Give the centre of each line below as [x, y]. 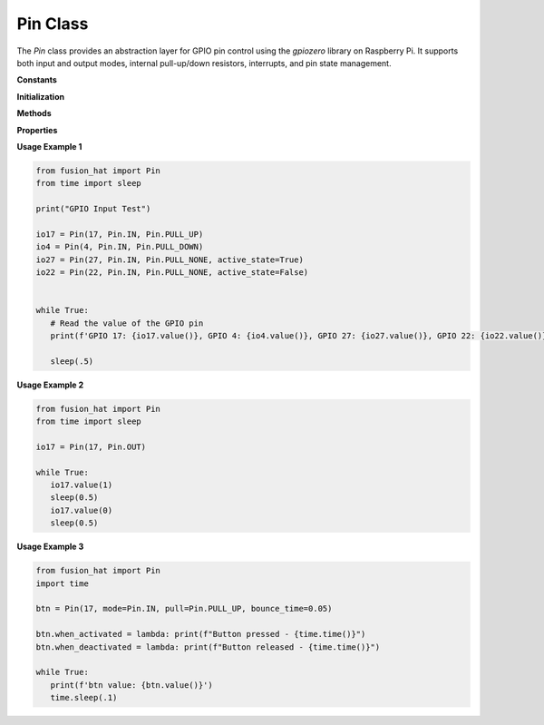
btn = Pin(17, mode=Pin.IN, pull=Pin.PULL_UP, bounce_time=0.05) [184, 609]
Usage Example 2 [50, 385]
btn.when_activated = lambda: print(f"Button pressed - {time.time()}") [201, 634]
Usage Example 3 [50, 547]
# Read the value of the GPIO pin [127, 323]
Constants [37, 80]
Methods [34, 113]
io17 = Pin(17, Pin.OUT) [91, 446]
